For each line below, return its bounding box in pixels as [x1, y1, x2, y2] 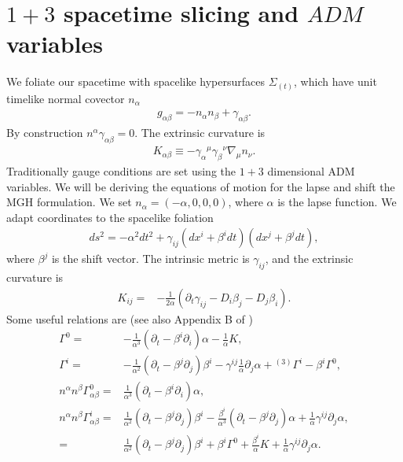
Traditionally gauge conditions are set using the [6, 162, 236, 179]
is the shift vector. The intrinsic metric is [51, 250, 250, 267]
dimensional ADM [267, 162, 355, 179]
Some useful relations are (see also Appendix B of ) [6, 310, 254, 327]
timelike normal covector [6, 90, 125, 106]
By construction [6, 124, 83, 141]
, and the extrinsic [265, 250, 354, 267]
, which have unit [294, 73, 377, 90]
